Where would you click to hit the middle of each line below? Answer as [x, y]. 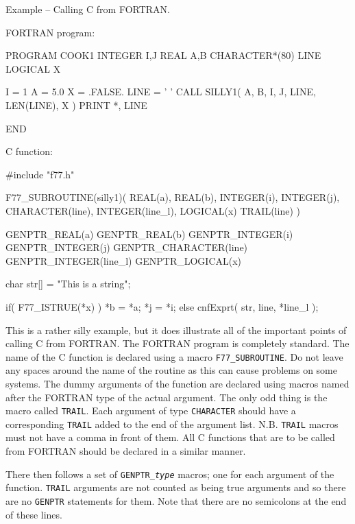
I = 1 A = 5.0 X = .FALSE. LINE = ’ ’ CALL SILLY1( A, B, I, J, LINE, [161, 92]
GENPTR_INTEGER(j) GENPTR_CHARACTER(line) [127, 247]
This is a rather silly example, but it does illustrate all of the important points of [176, 330]
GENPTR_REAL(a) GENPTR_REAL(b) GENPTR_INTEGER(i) [149, 234]
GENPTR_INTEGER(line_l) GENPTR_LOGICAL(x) [124, 260]
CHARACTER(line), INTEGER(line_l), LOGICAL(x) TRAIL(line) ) [153, 210]
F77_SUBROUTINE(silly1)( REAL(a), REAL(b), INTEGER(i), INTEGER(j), [173, 197]
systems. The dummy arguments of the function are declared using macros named [177, 383]
